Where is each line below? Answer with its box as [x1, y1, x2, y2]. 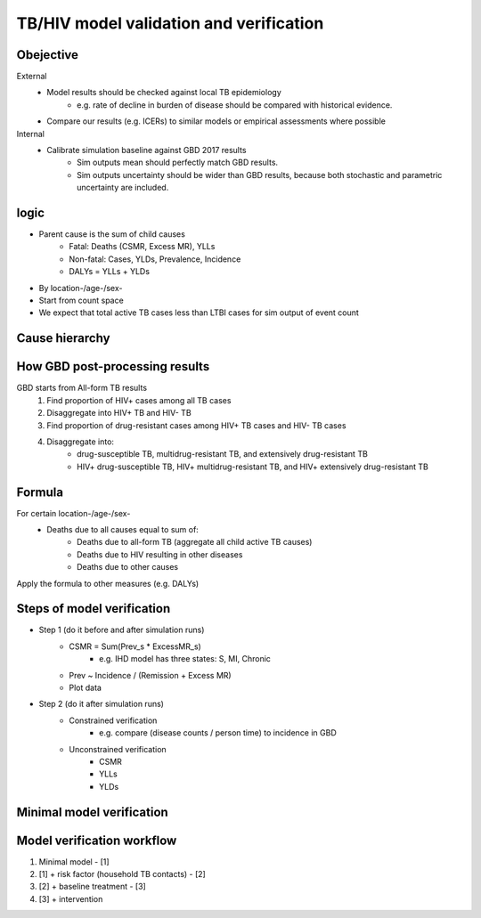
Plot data [69, 682, 102, 694]
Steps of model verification [16, 601, 171, 616]
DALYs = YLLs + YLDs [69, 266, 151, 277]
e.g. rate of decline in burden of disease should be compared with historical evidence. [77, 99, 393, 110]
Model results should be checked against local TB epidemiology [46, 87, 281, 98]
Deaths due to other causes [77, 562, 179, 573]
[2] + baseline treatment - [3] [38, 881, 146, 892]
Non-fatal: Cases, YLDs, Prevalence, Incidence [69, 254, 241, 264]
